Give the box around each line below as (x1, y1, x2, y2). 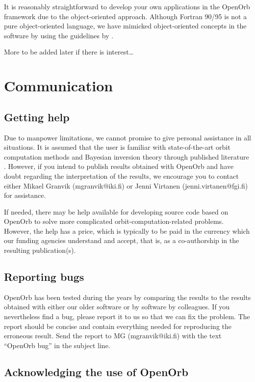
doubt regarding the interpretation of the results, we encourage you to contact (4, 170, 239, 181)
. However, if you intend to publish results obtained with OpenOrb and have (4, 161, 234, 171)
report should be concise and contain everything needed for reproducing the (4, 321, 231, 331)
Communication (4, 76, 113, 96)
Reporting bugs (4, 269, 84, 284)
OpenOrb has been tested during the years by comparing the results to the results (4, 292, 251, 302)
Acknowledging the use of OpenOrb (4, 364, 188, 379)
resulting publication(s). (4, 245, 76, 255)
